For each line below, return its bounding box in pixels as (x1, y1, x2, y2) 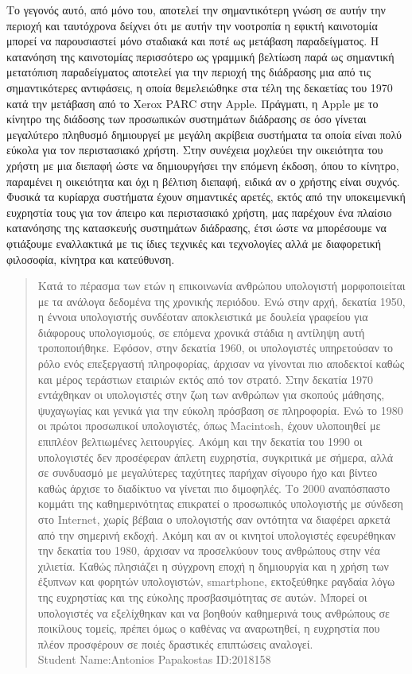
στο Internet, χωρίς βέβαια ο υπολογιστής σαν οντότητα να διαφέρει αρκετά (37, 511, 391, 527)
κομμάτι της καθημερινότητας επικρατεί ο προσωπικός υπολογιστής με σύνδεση (37, 495, 403, 512)
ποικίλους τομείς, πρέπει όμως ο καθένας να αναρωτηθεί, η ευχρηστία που (37, 620, 380, 637)
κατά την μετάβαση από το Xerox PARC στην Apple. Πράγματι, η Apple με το (6, 95, 379, 111)
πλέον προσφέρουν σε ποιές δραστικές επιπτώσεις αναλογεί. (37, 635, 313, 652)
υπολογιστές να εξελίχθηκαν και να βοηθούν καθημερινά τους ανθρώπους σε (37, 604, 390, 621)
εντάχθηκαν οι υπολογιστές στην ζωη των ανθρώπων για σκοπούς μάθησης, (37, 386, 385, 403)
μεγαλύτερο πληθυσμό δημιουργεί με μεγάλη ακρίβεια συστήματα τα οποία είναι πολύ (6, 126, 402, 142)
